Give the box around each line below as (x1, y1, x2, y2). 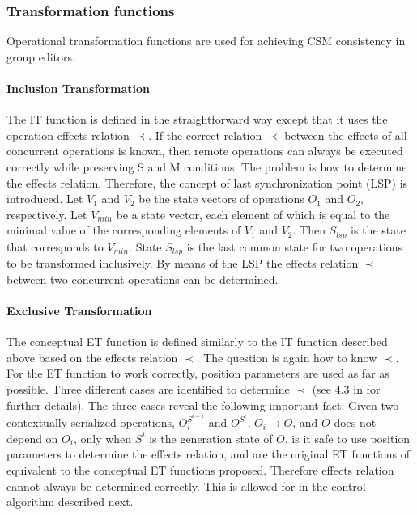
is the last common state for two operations (186, 238, 403, 255)
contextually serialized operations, (6, 414, 175, 431)
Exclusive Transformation (6, 302, 152, 319)
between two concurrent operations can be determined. (6, 270, 279, 287)
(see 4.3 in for (312, 381, 381, 398)
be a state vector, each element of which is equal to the (116, 205, 390, 222)
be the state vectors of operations (138, 190, 304, 207)
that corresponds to (6, 238, 104, 255)
